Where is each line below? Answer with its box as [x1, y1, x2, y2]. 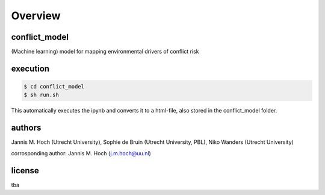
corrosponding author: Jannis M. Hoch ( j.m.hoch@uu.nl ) [11, 149, 152, 156]
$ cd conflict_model [23, 83, 84, 90]
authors [11, 123, 42, 133]
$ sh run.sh [23, 91, 60, 99]
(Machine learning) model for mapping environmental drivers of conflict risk [11, 48, 199, 55]
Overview [11, 9, 61, 22]
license [11, 166, 39, 176]
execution [11, 63, 50, 73]
